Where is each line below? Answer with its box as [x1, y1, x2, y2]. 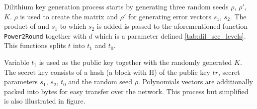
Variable [4, 57, 29, 67]
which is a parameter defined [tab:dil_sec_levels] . [94, 30, 246, 41]
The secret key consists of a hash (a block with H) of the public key [4, 66, 210, 77]
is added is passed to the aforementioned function [96, 21, 248, 31]
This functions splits [4, 40, 66, 51]
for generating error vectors [128, 11, 212, 21]
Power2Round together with [4, 30, 86, 41]
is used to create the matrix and [20, 11, 118, 21]
